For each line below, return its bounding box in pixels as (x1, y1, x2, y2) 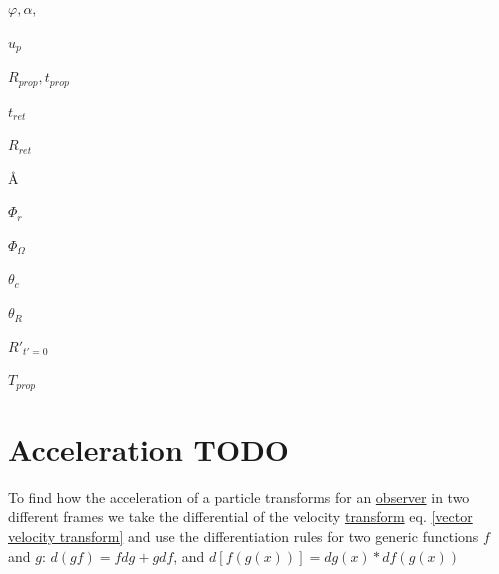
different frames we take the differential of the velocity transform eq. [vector (8, 506, 473, 527)
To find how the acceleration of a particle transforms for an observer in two (8, 486, 470, 507)
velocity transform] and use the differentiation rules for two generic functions (8, 526, 479, 547)
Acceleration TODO (8, 428, 290, 469)
